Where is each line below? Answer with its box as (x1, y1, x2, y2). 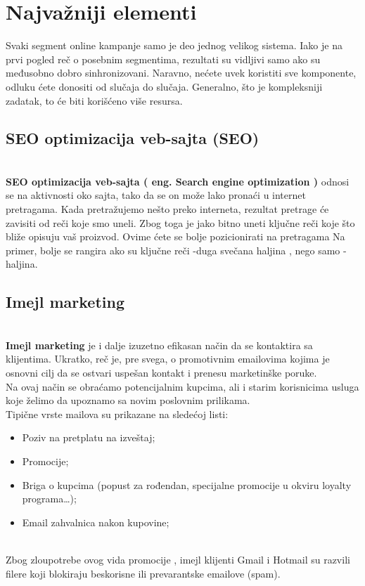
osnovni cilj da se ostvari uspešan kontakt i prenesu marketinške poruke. (6, 365, 317, 380)
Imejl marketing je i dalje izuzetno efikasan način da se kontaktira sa (6, 337, 313, 352)
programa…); (22, 491, 77, 506)
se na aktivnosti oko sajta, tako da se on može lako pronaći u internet (6, 188, 306, 202)
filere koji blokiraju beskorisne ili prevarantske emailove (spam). (6, 566, 281, 580)
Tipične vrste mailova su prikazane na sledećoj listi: (6, 406, 229, 421)
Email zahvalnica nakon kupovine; (22, 514, 169, 529)
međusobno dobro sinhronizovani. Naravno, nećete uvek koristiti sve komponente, (6, 65, 357, 80)
